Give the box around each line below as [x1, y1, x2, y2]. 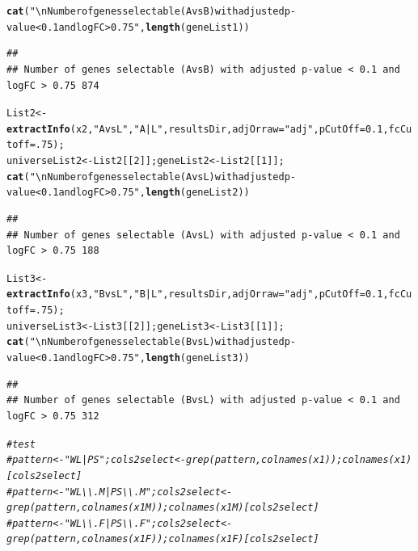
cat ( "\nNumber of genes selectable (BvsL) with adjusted [6, 336, 285, 348]
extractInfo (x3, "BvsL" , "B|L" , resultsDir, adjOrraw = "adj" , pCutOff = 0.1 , [6, 288, 389, 301]
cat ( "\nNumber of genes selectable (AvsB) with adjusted [6, 6, 285, 17]
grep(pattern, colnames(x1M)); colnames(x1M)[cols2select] [6, 502, 319, 514]
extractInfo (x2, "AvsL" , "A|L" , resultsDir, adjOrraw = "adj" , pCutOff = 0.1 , [6, 123, 389, 135]
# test [6, 438, 36, 450]
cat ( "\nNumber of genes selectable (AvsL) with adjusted [6, 170, 285, 183]
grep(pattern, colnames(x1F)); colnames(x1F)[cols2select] [6, 533, 319, 545]
